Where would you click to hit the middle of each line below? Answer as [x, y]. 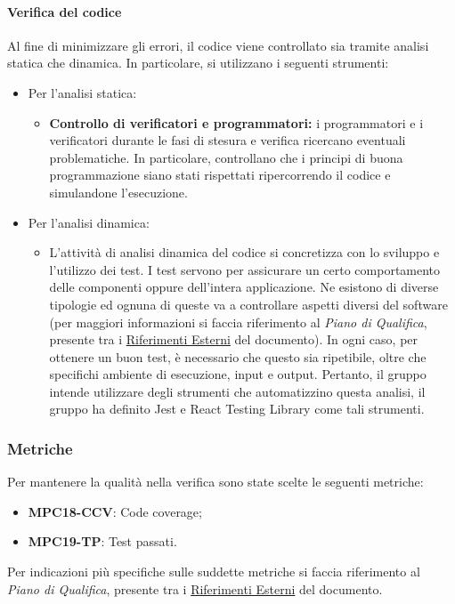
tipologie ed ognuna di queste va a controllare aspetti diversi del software [248, 304]
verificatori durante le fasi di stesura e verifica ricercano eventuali [227, 140]
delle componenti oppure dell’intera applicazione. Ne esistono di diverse [244, 287]
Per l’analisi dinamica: [89, 222]
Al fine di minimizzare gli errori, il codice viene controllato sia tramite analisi [218, 45]
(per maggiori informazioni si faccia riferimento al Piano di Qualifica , [238, 322]
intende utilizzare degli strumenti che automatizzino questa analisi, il [237, 391]
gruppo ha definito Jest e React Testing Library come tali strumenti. [237, 409]
